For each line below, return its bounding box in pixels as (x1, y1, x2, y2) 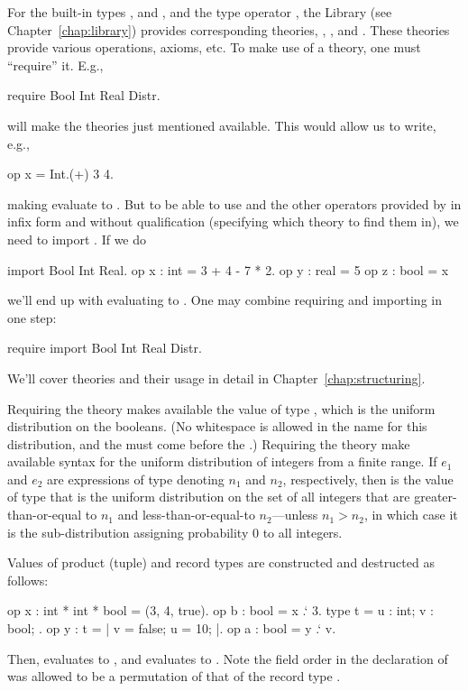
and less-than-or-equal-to (117, 505, 255, 524)
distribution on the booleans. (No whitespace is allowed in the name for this (7, 417, 427, 436)
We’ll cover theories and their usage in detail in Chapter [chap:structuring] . (7, 368, 426, 387)
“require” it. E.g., (7, 55, 104, 74)
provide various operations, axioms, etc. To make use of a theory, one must (7, 38, 421, 57)
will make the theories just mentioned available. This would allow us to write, (7, 115, 436, 134)
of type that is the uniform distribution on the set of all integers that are (7, 487, 410, 506)
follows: (7, 570, 49, 589)
